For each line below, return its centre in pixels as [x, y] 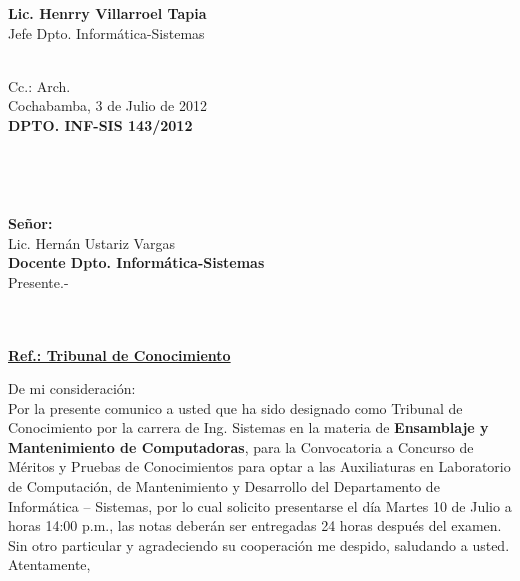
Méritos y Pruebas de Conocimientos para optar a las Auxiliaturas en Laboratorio [259, 466]
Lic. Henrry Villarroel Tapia [107, 13]
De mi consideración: [72, 388]
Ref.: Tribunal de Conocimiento [119, 354]
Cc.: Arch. [39, 85]
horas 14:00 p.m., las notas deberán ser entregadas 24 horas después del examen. [255, 525]
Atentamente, [49, 564]
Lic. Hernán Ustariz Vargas [91, 242]
